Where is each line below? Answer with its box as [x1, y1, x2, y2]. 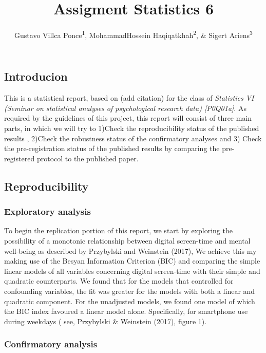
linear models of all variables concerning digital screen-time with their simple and [4, 265, 260, 276]
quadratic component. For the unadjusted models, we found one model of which [4, 295, 255, 306]
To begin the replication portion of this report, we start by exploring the [4, 225, 233, 236]
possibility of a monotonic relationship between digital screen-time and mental [4, 235, 251, 246]
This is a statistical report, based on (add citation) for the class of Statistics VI [4, 92, 254, 103]
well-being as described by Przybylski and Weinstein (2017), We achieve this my [4, 245, 257, 256]
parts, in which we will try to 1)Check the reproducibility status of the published [4, 122, 259, 133]
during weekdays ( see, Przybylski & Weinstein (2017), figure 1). [4, 315, 207, 326]
